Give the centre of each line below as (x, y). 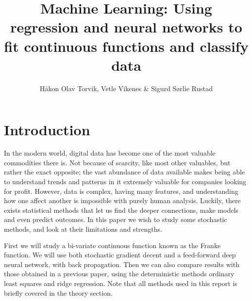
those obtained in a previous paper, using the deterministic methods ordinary (119, 274)
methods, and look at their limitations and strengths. (83, 229)
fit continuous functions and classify (126, 46)
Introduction (47, 130)
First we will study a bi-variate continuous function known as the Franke (112, 245)
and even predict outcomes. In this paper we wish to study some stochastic (116, 219)
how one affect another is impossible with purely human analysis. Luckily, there (122, 200)
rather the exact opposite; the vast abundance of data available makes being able (125, 172)
